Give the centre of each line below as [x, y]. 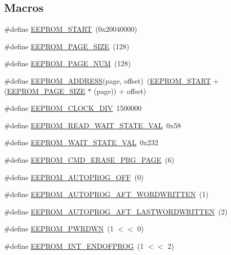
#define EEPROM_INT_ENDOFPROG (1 [74, 246]
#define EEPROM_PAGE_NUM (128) [68, 63]
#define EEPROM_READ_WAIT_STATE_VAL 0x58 [93, 125]
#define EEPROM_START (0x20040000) [71, 29]
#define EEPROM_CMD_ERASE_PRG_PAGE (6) [89, 159]
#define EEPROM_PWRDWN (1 [59, 229]
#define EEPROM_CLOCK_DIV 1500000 [73, 108]
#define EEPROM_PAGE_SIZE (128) [67, 46]
